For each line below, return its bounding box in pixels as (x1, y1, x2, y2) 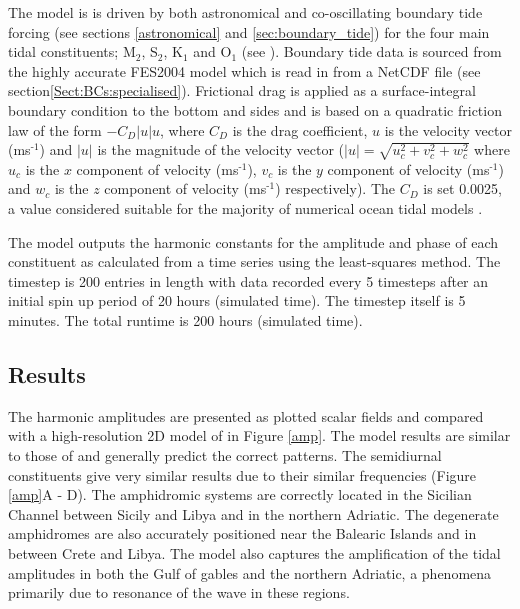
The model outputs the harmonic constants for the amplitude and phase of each (8, 231, 498, 252)
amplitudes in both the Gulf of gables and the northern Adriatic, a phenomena (8, 562, 492, 583)
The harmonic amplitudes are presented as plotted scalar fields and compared (8, 405, 484, 426)
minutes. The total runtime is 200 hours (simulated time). (8, 310, 363, 331)
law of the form (8, 119, 102, 140)
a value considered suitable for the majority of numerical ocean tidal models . (8, 198, 483, 219)
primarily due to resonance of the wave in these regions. (8, 582, 350, 603)
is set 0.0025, (423, 178, 502, 199)
